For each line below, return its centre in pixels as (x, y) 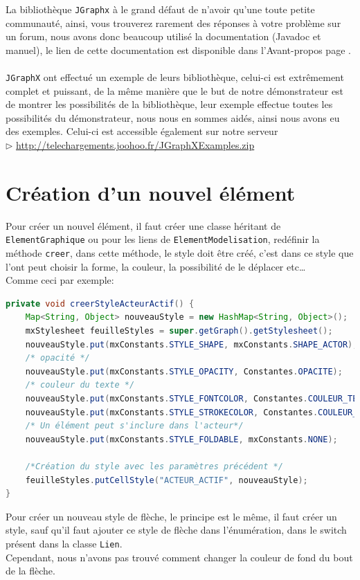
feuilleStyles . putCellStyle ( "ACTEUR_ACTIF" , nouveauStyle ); (166, 480)
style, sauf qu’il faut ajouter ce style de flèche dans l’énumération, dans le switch (176, 530)
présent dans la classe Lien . (64, 543)
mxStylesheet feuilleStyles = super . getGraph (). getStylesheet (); (179, 331)
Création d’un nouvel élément (151, 192)
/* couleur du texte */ (80, 385)
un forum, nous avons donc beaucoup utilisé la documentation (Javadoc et (163, 36)
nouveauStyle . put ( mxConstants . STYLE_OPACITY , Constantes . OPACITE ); (184, 371)
